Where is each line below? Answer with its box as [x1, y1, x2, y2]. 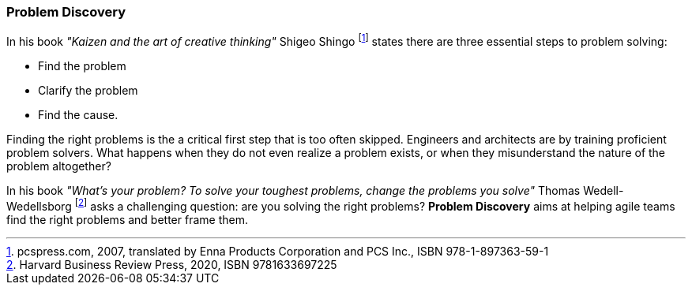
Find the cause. [38, 108, 118, 122]
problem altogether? [6, 159, 111, 173]
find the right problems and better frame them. [6, 212, 248, 226]
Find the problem [38, 59, 126, 73]
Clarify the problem [38, 84, 138, 98]
